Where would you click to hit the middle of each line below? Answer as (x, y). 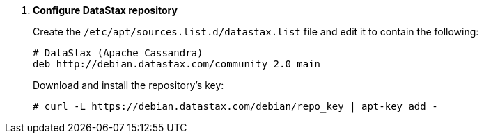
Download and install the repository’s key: (128, 85)
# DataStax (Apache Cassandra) (118, 53)
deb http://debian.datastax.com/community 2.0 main (177, 64)
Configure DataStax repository (105, 10)
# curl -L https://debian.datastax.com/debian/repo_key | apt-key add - (235, 106)
